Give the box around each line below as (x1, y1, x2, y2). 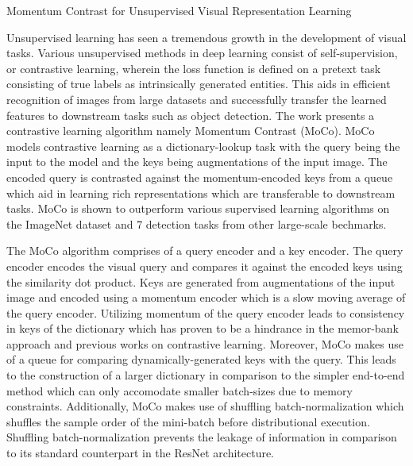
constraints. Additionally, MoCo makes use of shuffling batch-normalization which (6, 398, 404, 414)
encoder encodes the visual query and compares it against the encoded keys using (6, 257, 403, 274)
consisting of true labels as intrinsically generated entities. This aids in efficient (6, 75, 391, 92)
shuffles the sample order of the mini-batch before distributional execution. (6, 413, 370, 429)
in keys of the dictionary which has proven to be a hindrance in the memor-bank (6, 320, 399, 337)
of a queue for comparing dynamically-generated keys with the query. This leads (6, 351, 396, 368)
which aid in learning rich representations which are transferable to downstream (6, 184, 396, 201)
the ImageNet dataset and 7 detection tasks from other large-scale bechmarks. (6, 215, 387, 232)
